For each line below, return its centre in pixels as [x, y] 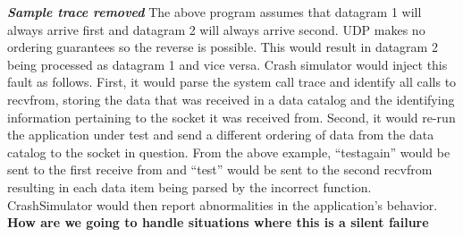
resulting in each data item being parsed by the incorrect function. [189, 186]
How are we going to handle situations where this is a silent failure [218, 222]
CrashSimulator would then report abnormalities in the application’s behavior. [223, 204]
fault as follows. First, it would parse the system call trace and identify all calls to [232, 82]
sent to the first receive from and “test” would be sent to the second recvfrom [220, 169]
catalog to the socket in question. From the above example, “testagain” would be [229, 152]
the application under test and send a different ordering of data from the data [221, 135]
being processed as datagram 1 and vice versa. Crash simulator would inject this [227, 64]
